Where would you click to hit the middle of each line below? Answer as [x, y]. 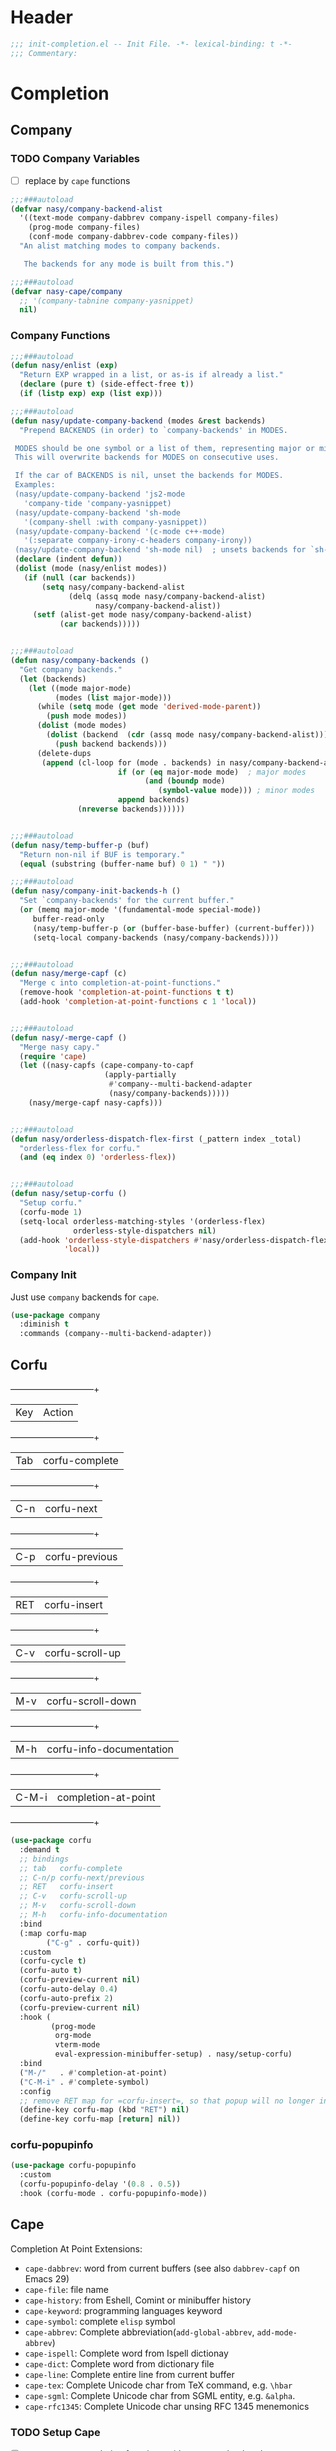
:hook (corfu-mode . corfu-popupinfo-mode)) [113, 2194]
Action [58, 1413]
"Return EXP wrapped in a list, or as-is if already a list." [151, 375]
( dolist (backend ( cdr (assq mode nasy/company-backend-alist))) [187, 735]
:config [35, 2091]
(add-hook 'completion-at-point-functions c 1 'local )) [138, 1002]
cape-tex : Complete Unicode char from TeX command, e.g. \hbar [158, 2385]
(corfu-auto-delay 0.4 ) [68, 1989]
